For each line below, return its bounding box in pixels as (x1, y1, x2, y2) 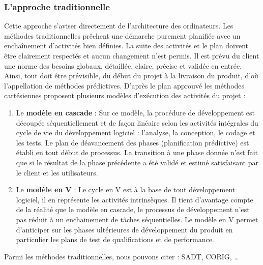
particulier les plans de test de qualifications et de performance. (16, 234, 214, 245)
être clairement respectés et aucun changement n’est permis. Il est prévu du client (4, 50, 259, 61)
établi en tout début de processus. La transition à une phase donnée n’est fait (16, 147, 258, 158)
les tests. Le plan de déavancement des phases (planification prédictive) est (16, 137, 249, 148)
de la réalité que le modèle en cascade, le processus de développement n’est (16, 204, 250, 215)
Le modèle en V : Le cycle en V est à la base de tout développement (16, 184, 236, 195)
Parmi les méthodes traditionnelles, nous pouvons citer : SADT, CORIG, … (4, 251, 239, 261)
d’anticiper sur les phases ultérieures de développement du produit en (16, 224, 233, 234)
